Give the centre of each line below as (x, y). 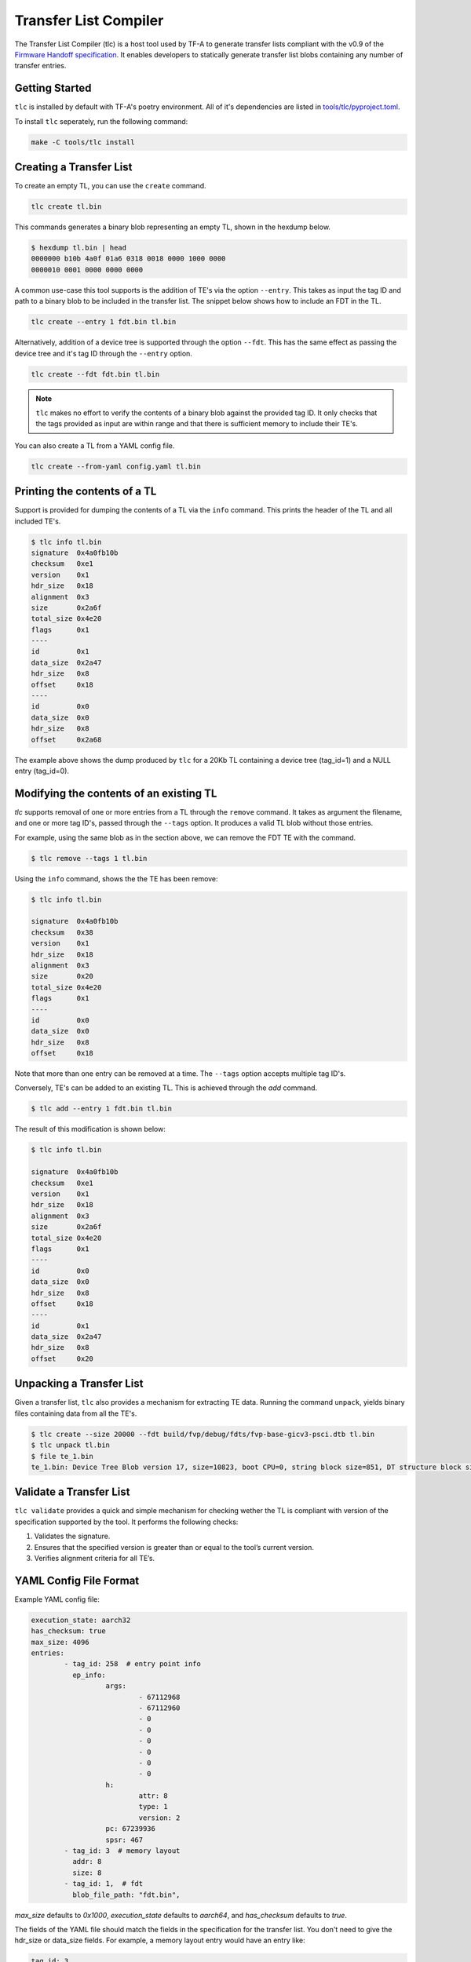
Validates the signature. (72, 1536)
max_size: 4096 (60, 1642)
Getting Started (53, 88)
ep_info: (89, 1675)
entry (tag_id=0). (42, 771)
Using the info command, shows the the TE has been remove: (117, 878)
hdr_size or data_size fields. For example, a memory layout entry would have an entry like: (160, 1940)
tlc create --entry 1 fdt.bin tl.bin (104, 322)
